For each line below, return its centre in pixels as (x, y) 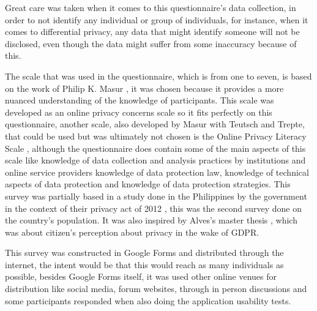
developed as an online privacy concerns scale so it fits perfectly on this (139, 112)
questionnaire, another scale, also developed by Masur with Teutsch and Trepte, (155, 124)
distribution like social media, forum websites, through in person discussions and (156, 289)
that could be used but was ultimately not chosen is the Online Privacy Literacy (156, 136)
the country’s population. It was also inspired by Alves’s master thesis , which (151, 220)
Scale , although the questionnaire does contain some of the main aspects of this (155, 148)
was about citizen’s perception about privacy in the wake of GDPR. (132, 232)
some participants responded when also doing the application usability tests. (148, 300)
